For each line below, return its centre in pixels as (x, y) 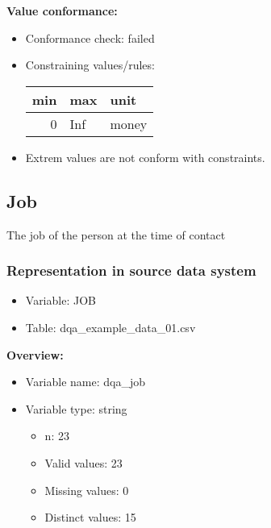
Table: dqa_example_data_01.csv (110, 327)
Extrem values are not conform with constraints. (145, 157)
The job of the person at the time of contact (116, 234)
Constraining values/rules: (90, 65)
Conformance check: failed (90, 37)
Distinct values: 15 (90, 517)
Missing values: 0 (87, 490)
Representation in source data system (131, 270)
